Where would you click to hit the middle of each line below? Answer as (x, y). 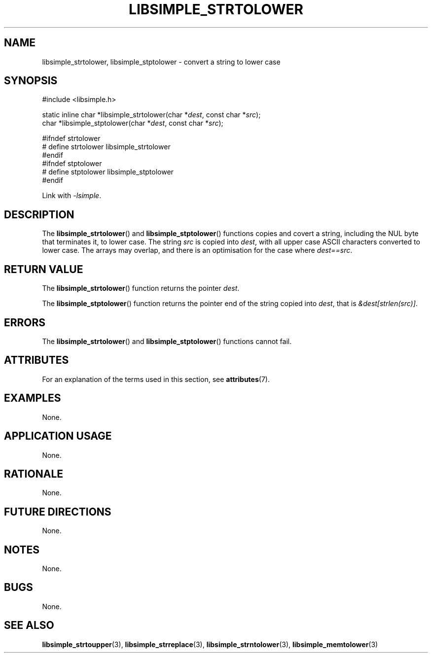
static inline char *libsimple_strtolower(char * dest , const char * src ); (151, 115)
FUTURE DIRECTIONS (58, 512)
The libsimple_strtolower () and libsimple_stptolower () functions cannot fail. (167, 341)
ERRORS (25, 322)
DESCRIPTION (39, 214)
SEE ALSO (29, 625)
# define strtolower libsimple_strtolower (106, 147)
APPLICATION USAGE (58, 436)
